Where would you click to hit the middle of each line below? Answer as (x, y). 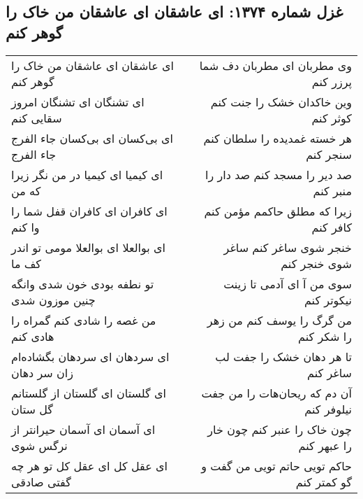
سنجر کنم (329, 154)
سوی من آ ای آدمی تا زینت (288, 283)
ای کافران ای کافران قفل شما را (89, 211)
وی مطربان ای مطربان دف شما (275, 65)
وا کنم (25, 227)
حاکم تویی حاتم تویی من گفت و (276, 465)
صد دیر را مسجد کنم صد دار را (279, 174)
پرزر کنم (332, 81)
